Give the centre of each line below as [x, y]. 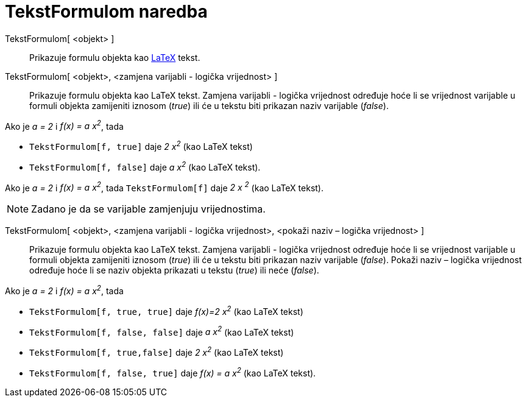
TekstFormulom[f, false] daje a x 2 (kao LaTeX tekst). [145, 166]
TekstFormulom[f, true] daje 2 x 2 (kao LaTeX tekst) [141, 146]
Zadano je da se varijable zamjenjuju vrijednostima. [148, 209]
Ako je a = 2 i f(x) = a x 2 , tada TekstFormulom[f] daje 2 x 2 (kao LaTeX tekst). [164, 187]
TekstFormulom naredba [106, 12]
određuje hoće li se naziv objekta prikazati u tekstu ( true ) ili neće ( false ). [174, 270]
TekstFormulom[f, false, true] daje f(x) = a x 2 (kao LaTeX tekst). [173, 372]
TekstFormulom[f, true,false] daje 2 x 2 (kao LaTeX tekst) [157, 351]
